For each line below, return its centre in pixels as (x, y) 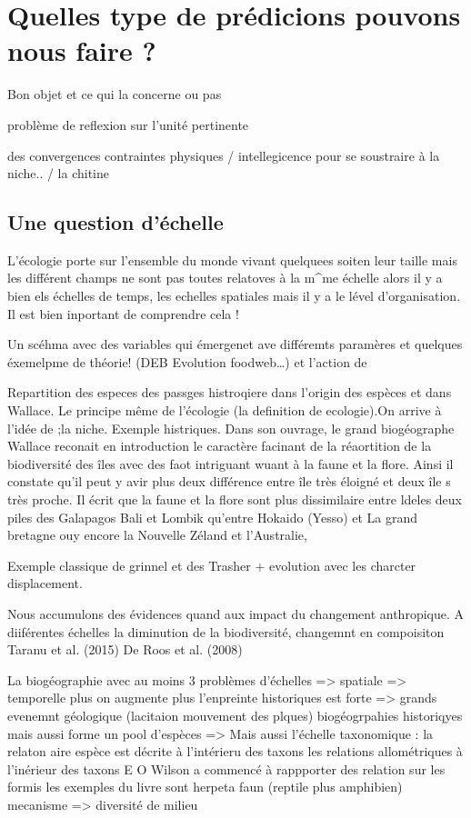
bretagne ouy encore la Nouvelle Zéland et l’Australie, (157, 535)
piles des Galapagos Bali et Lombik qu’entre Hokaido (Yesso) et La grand (213, 517)
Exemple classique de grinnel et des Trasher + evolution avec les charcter (212, 565)
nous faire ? (82, 50)
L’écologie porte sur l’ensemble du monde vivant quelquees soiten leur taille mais (232, 259)
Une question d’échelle (115, 222)
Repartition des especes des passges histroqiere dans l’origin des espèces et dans (230, 392)
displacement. (45, 583)
